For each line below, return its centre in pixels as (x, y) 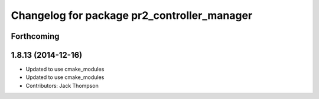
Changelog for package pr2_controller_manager (132, 15)
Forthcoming (35, 36)
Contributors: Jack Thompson (62, 85)
